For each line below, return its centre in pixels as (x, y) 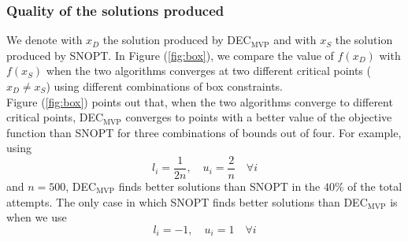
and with (295, 40)
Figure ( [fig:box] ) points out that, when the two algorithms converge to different (200, 101)
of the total (375, 186)
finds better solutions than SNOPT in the (219, 186)
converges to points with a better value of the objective (259, 117)
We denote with (45, 40)
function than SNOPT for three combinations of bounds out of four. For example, (204, 132)
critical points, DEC (55, 117)
